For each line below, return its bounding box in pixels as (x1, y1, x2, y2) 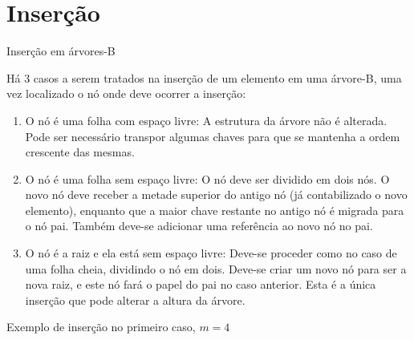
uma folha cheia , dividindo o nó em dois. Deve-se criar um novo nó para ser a (25, 260, 407, 277)
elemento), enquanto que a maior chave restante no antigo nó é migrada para (25, 201, 404, 218)
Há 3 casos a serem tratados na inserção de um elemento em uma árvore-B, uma (6, 69, 402, 86)
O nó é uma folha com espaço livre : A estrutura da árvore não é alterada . (25, 111, 388, 128)
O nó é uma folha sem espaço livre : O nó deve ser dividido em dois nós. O (25, 170, 390, 187)
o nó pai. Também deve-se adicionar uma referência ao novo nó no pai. (25, 217, 373, 234)
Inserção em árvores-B (6, 42, 116, 59)
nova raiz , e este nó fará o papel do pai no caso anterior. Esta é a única (25, 276, 376, 293)
